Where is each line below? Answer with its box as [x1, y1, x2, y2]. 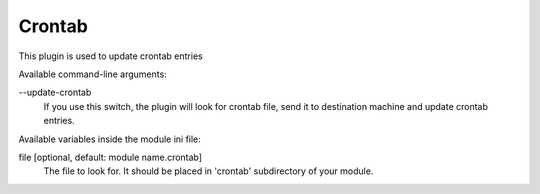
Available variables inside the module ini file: [18, 133, 202, 145]
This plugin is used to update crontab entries [18, 50, 204, 62]
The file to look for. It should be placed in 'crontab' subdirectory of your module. [43, 165, 374, 177]
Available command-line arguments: [18, 68, 167, 80]
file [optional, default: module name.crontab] [18, 151, 203, 163]
